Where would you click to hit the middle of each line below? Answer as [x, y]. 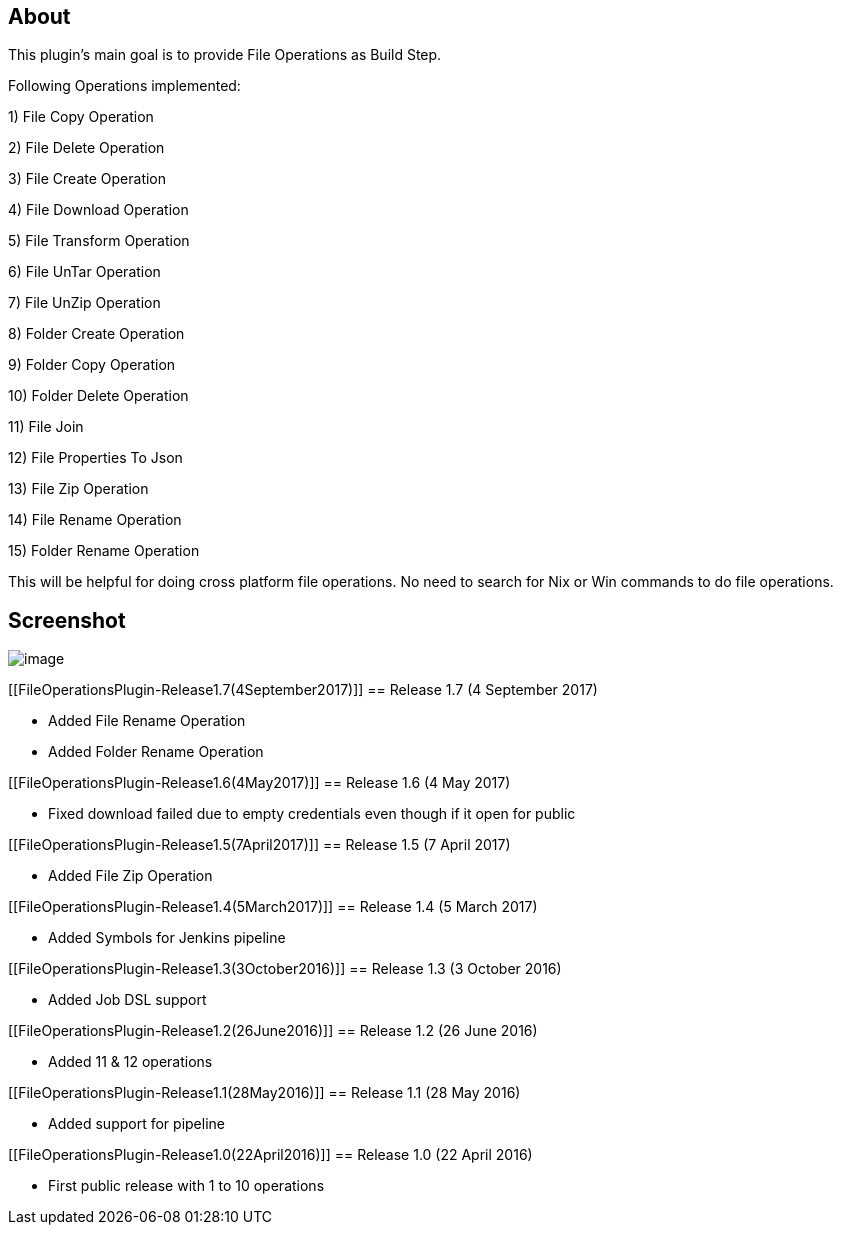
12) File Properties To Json [95, 458]
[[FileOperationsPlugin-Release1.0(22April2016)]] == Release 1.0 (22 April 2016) [270, 1155]
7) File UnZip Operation [84, 303]
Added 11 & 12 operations [130, 1062]
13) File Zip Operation [78, 489]
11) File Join [46, 427]
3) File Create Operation [87, 179]
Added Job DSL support [127, 1000]
